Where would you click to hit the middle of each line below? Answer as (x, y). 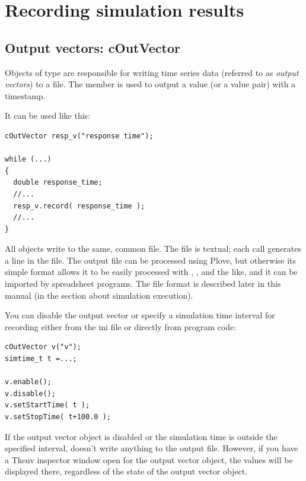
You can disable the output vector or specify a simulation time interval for (140, 315)
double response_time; (58, 183)
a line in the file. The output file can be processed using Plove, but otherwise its (151, 260)
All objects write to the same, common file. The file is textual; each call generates (153, 249)
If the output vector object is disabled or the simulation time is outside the (141, 436)
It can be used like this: (48, 115)
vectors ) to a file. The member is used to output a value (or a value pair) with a (150, 84)
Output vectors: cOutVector (93, 47)
